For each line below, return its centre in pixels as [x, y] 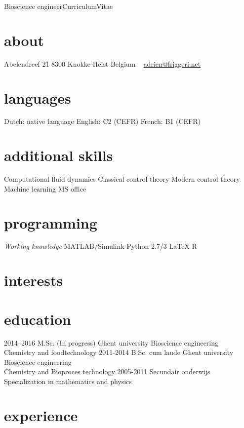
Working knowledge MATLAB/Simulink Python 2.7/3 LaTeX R [101, 246]
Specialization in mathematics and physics [68, 381]
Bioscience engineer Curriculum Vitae [59, 6]
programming [51, 222]
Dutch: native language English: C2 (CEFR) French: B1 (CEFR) [102, 121]
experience [41, 415]
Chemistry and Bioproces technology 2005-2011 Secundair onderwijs [107, 371]
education [38, 319]
